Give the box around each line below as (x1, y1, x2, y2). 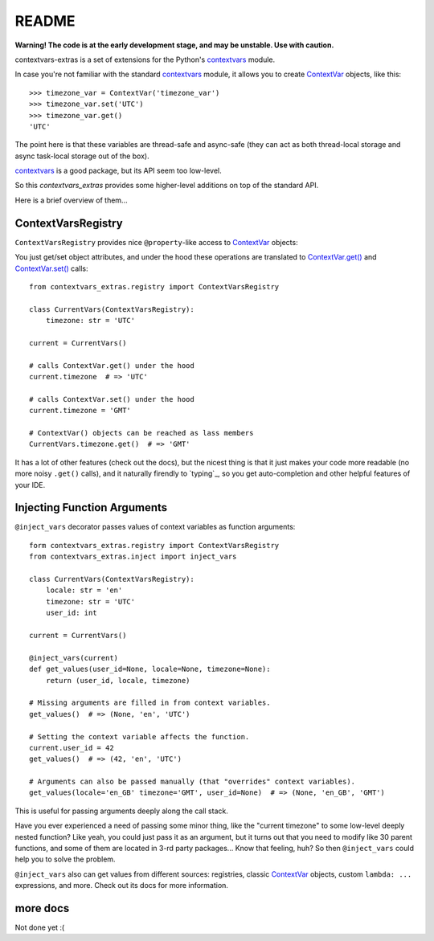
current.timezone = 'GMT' (29, 406, 132, 415)
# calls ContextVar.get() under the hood (29, 361, 194, 370)
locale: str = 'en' (45, 586, 123, 595)
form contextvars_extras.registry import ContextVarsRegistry (29, 541, 280, 550)
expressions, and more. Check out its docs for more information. (14, 881, 229, 890)
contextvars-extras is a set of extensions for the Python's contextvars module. (14, 55, 276, 64)
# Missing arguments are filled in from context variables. (29, 698, 271, 707)
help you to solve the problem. (14, 854, 116, 864)
